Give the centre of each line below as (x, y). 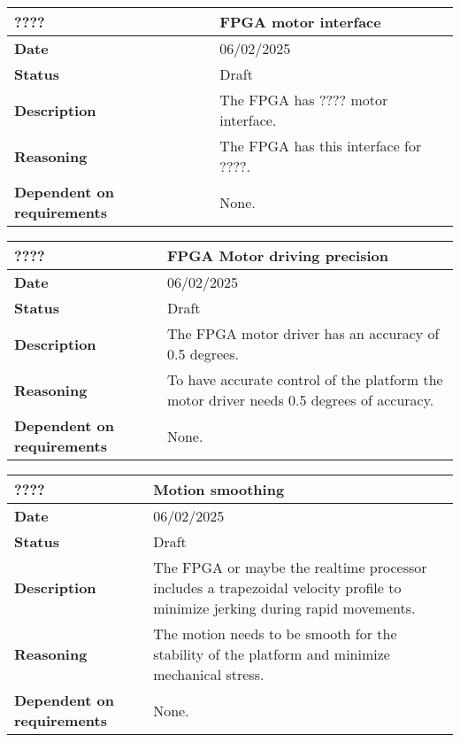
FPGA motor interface (300, 22)
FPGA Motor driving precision (277, 255)
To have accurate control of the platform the (305, 379)
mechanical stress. (209, 674)
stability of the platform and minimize (272, 654)
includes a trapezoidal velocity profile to (277, 587)
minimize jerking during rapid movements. (284, 608)
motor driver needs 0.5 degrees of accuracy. (300, 400)
